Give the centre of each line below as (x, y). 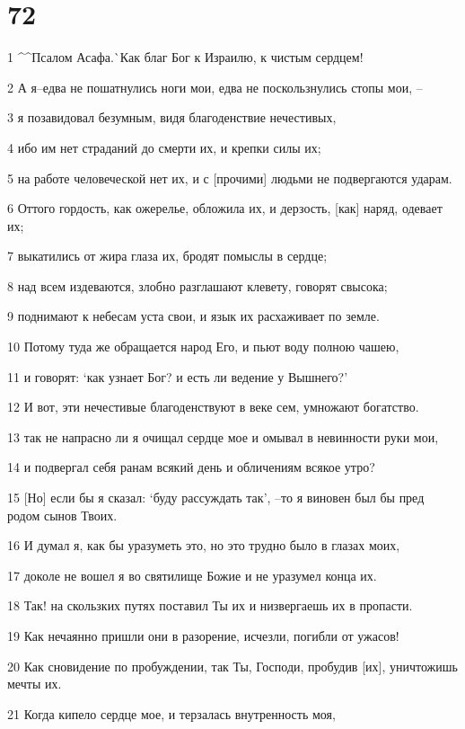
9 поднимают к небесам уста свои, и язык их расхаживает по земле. (193, 316)
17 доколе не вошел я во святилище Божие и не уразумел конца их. (192, 575)
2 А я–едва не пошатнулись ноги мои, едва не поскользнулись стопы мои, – (215, 87)
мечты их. (35, 684)
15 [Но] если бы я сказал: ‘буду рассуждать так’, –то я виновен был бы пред (216, 498)
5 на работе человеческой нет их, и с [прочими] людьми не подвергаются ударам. (230, 178)
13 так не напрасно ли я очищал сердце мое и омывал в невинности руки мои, (223, 436)
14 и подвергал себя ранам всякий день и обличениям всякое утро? (191, 467)
